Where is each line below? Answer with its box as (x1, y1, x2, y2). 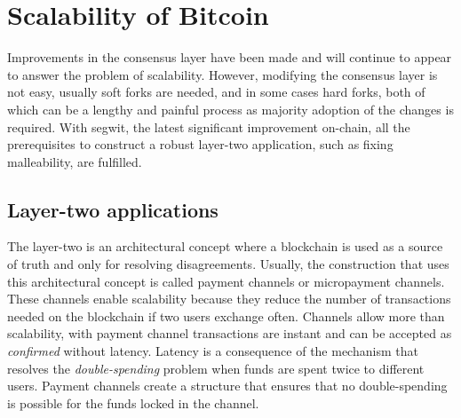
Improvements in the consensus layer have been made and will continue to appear (7, 48, 452, 67)
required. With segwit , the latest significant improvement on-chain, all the (7, 117, 410, 136)
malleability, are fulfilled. (7, 152, 142, 170)
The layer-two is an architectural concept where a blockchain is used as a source (7, 237, 443, 256)
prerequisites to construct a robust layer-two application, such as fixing (7, 135, 393, 154)
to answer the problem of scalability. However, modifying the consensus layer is (7, 65, 438, 83)
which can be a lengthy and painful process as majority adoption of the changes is (7, 99, 454, 118)
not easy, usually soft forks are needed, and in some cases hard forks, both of (7, 83, 425, 101)
